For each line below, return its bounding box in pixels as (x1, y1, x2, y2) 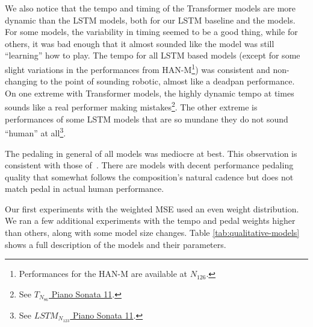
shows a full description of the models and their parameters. (5, 238, 226, 250)
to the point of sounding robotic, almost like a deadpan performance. (40, 75, 295, 87)
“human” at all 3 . (5, 125, 66, 139)
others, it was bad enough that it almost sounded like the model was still (5, 37, 274, 49)
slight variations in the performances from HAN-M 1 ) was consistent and (5, 61, 270, 75)
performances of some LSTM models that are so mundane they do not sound (5, 112, 288, 125)
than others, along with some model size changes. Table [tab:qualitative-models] (5, 226, 300, 239)
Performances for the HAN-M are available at (19, 267, 188, 280)
